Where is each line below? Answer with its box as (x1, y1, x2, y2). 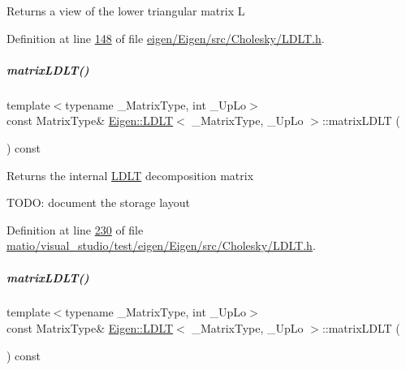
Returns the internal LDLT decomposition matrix (6, 166, 254, 183)
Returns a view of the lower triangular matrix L (6, 2, 245, 19)
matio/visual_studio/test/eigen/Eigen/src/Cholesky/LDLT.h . (6, 237, 316, 254)
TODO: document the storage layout (6, 194, 190, 211)
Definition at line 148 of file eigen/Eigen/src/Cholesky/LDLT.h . (6, 29, 325, 46)
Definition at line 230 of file (6, 221, 144, 238)
